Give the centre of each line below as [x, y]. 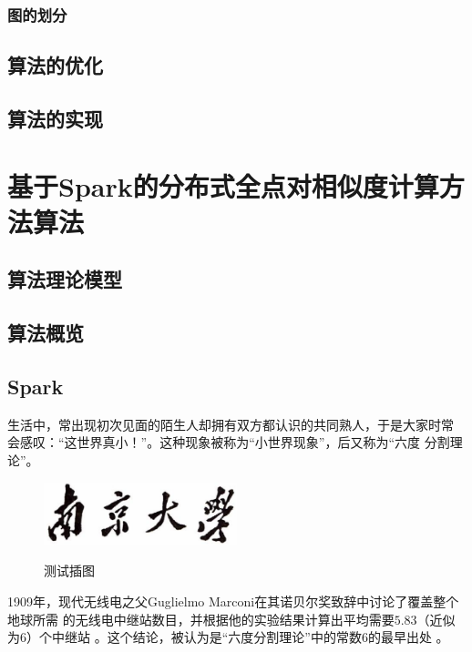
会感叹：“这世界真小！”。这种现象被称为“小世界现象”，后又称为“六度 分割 [229, 442]
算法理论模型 [65, 279]
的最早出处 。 [408, 637]
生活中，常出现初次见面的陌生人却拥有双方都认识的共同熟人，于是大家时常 [231, 424]
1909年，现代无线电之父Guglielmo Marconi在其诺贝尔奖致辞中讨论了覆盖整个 [233, 601]
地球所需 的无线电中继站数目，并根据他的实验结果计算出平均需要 [201, 619]
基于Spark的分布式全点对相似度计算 [223, 185]
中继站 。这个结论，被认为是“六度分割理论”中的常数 [206, 637]
